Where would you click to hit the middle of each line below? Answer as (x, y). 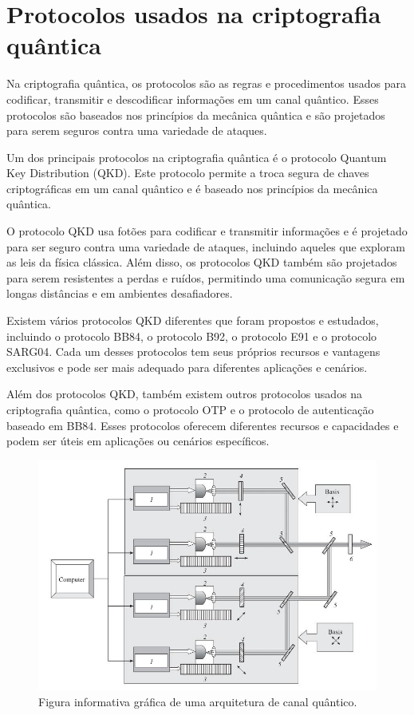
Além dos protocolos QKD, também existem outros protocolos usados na (185, 394)
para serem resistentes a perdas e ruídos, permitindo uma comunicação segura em (206, 277)
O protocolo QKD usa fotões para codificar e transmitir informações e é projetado (207, 231)
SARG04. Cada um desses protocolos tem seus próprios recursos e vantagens (193, 352)
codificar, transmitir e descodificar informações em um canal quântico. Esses (193, 99)
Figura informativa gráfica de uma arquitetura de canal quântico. (198, 702)
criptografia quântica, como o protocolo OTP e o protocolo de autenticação (190, 409)
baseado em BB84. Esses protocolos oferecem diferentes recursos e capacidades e (203, 425)
